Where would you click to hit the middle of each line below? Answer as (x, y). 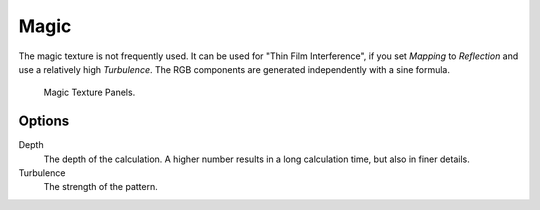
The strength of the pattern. (101, 187)
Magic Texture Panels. (89, 92)
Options (44, 121)
